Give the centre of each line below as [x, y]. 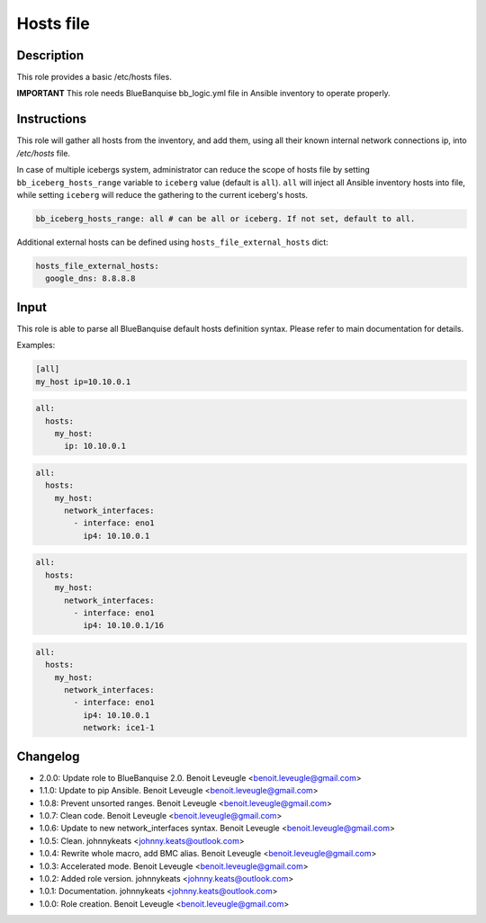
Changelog [48, 756]
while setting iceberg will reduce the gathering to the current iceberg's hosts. [162, 194]
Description [50, 55]
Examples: [36, 345]
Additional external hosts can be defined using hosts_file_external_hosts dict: [172, 242]
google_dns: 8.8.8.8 [90, 278]
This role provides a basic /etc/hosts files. [94, 77]
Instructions [52, 119]
